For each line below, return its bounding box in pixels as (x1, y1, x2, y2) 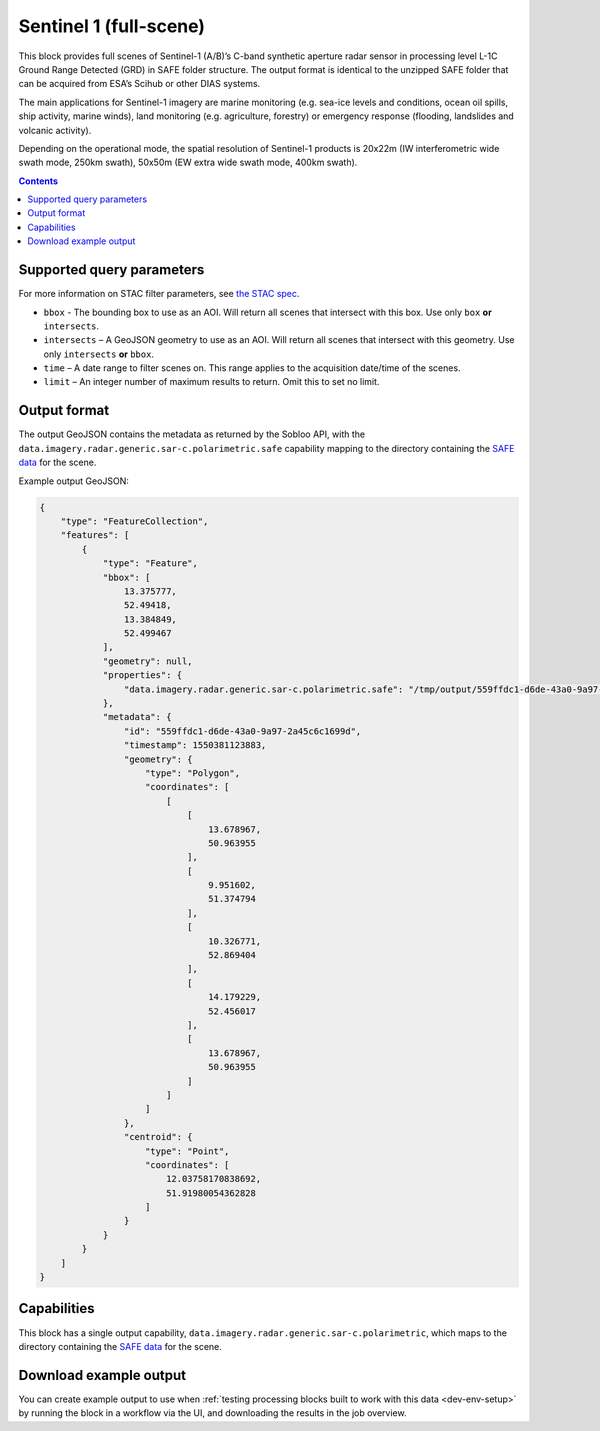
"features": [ (60, 530, 130, 541)
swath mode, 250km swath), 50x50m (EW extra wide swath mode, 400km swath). (18, 156, 358, 169)
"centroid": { (123, 1131, 194, 1143)
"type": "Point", (145, 1145, 230, 1157)
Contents (18, 175, 59, 187)
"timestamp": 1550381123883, (123, 740, 267, 751)
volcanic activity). (18, 124, 92, 136)
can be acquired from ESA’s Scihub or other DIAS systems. (18, 78, 261, 90)
